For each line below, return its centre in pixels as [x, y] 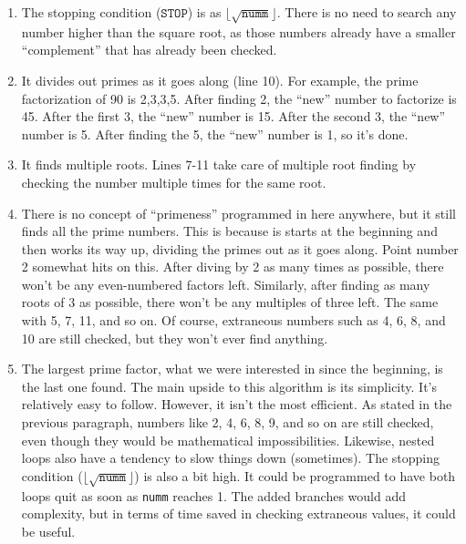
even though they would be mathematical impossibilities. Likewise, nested [228, 440]
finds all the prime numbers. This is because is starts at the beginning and [229, 231]
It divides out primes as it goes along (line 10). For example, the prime [220, 80]
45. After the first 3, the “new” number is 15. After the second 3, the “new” [233, 116]
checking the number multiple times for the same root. [174, 182]
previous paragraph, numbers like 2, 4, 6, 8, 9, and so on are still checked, [228, 422]
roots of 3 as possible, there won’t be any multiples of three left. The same [230, 302]
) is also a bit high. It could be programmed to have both [295, 475]
